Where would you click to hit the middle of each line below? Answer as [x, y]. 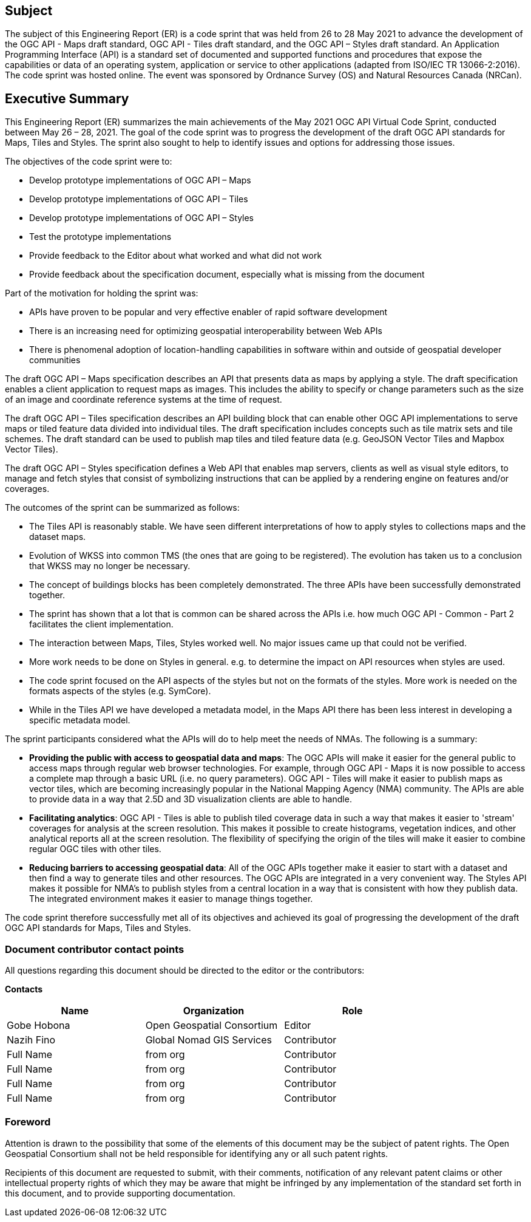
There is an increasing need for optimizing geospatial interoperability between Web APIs [206, 331]
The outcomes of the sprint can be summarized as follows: [122, 508]
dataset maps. [58, 537]
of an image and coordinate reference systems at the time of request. [144, 400]
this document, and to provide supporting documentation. [120, 1193]
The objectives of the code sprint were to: [89, 162]
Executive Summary [67, 98]
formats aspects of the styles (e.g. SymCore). [120, 691]
